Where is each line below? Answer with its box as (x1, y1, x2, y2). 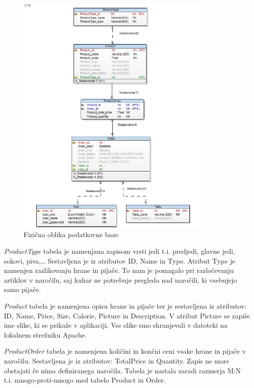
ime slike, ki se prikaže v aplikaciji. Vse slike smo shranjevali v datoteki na (4, 320, 228, 330)
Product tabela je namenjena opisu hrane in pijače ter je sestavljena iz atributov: (4, 300, 247, 311)
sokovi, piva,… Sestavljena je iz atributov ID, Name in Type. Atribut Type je (4, 255, 235, 266)
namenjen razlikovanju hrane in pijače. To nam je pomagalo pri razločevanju (4, 265, 234, 275)
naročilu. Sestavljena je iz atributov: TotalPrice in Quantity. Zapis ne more (4, 355, 229, 365)
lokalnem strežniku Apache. (4, 329, 87, 339)
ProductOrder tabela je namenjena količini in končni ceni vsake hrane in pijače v (4, 346, 246, 356)
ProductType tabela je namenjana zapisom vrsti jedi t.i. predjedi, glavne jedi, (4, 245, 235, 256)
